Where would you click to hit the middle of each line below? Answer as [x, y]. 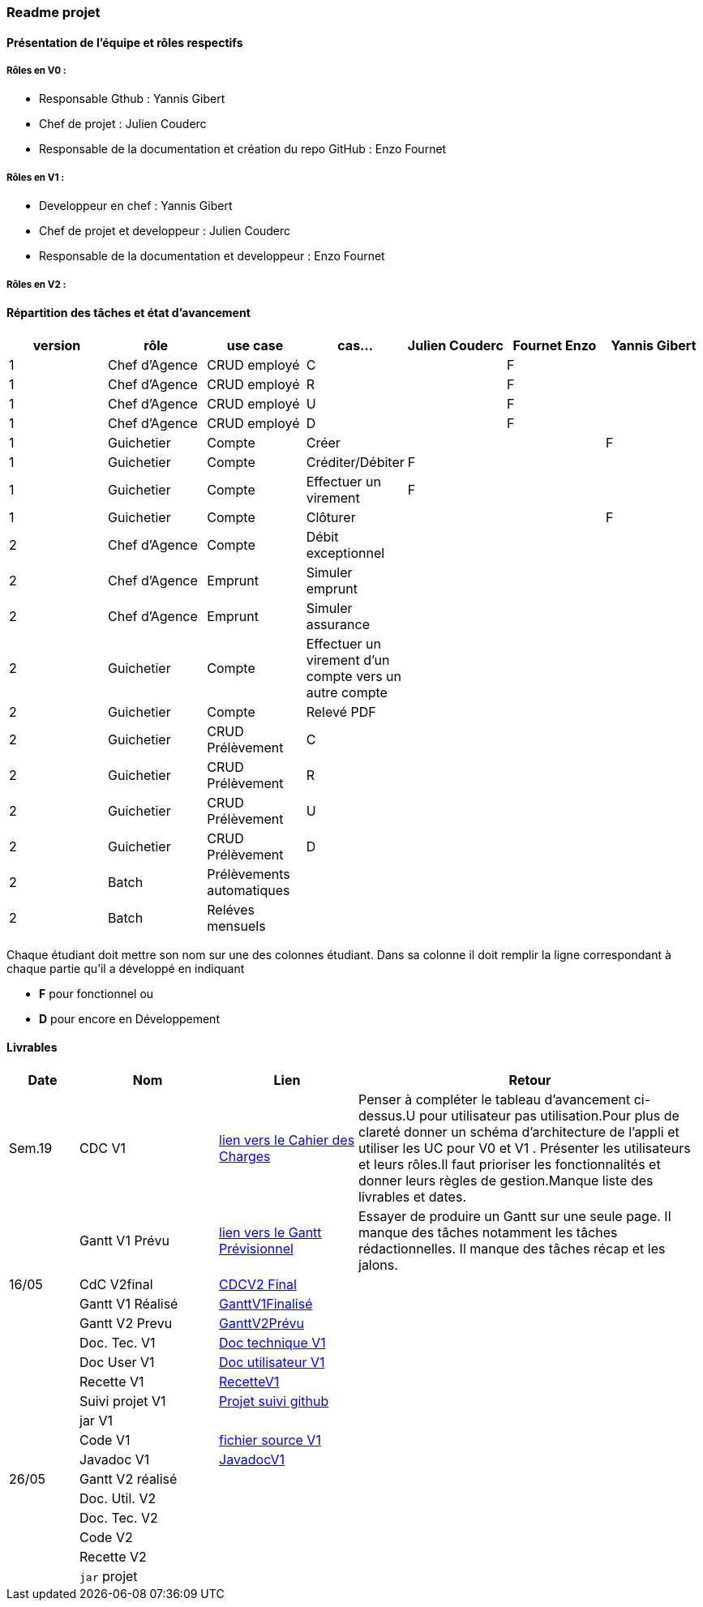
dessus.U [387, 1115]
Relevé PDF [341, 711]
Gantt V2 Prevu [126, 1323]
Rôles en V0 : [36, 71]
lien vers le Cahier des [287, 1140]
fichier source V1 [270, 1440]
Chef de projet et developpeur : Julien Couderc [165, 231]
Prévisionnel [256, 1248]
